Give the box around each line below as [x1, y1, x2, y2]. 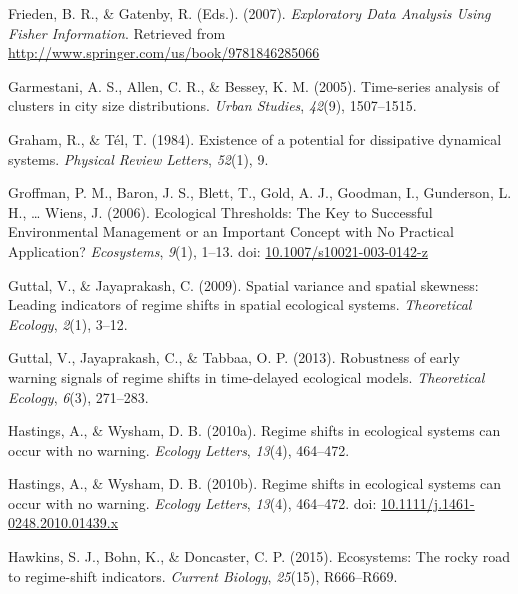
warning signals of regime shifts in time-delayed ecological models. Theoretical [8, 366, 485, 387]
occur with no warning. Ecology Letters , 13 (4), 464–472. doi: [8, 492, 377, 513]
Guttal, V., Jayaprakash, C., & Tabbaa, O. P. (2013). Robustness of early [8, 347, 460, 368]
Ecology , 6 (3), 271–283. [8, 386, 149, 407]
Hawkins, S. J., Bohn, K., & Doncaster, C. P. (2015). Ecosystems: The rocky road [8, 546, 510, 567]
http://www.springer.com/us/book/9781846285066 [8, 42, 320, 63]
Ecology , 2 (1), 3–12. [8, 313, 128, 334]
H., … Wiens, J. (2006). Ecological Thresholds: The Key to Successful [8, 201, 433, 222]
